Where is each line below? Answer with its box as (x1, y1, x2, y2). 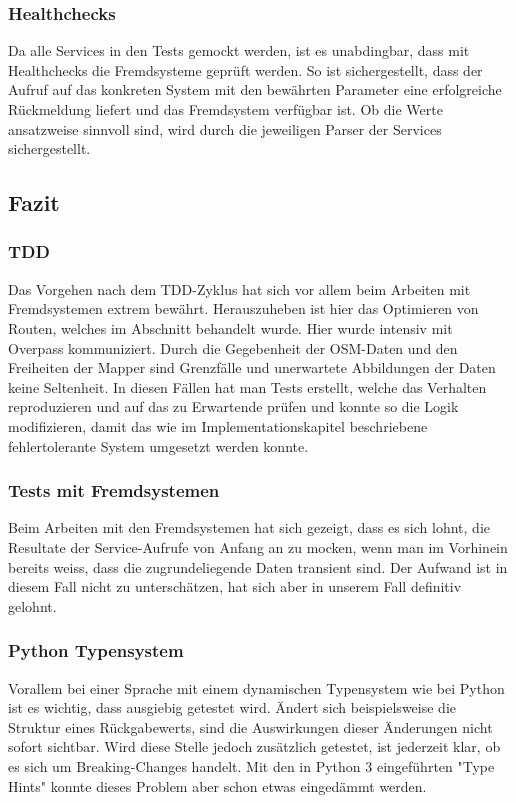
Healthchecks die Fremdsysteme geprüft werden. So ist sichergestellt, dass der (8, 59, 483, 80)
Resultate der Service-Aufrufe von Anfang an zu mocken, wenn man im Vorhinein (8, 536, 508, 557)
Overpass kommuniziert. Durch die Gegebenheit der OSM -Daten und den (8, 337, 458, 358)
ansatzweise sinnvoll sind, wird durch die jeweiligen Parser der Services (8, 118, 442, 139)
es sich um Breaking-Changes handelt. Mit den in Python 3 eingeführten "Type (8, 755, 495, 776)
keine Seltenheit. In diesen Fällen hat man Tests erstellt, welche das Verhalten (8, 376, 487, 397)
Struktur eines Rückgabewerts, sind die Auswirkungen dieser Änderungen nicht (8, 716, 493, 737)
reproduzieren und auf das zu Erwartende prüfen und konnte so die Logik (8, 396, 459, 417)
